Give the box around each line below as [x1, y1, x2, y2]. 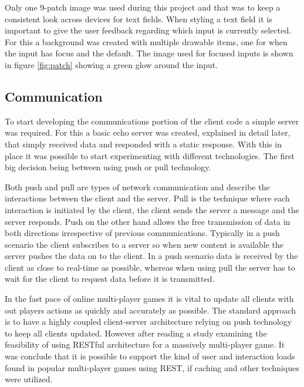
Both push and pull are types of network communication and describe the [5, 180, 270, 193]
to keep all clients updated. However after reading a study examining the [5, 327, 267, 339]
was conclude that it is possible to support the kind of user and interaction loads [5, 350, 295, 362]
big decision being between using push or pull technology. [5, 161, 211, 173]
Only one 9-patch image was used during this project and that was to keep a [5, 1, 281, 13]
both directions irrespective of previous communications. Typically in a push [5, 227, 280, 239]
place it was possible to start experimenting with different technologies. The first [5, 149, 295, 161]
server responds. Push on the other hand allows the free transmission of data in [5, 215, 291, 227]
